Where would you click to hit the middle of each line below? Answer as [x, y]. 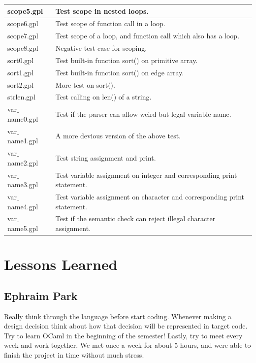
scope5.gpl [25, 11]
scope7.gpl [23, 36]
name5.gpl [23, 228]
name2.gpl [23, 162]
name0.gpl [23, 118]
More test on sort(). [85, 84]
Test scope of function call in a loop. [110, 23]
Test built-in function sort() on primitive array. [127, 60]
